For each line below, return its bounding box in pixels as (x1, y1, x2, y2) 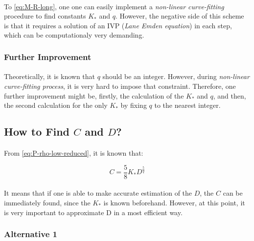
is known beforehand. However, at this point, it (103, 198, 245, 207)
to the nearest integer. (154, 100, 221, 110)
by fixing (120, 100, 147, 110)
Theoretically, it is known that (4, 71, 95, 81)
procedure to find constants (4, 11, 86, 21)
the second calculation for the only (4, 100, 108, 110)
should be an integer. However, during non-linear (102, 71, 250, 81)
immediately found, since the (4, 198, 91, 207)
